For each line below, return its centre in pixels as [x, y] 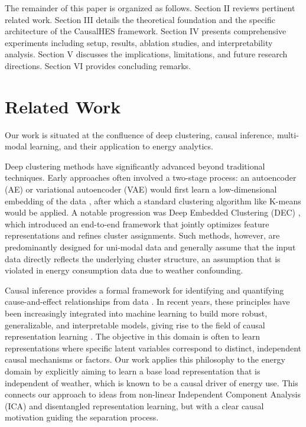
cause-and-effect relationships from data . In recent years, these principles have [147, 301]
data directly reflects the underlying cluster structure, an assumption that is [143, 258]
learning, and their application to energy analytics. [121, 146]
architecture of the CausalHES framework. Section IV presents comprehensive [146, 31]
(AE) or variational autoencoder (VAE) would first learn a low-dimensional [141, 189]
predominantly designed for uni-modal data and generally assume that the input [150, 247]
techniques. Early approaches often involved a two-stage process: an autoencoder [151, 177]
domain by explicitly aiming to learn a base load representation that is [133, 371]
